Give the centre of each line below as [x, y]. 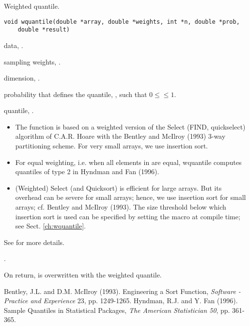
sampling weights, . [32, 61]
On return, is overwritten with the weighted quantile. [83, 275]
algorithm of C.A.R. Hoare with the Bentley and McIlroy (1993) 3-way [120, 136]
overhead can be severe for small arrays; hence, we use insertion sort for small [131, 197]
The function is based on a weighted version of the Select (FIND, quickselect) [130, 126]
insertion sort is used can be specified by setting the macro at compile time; [128, 216]
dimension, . [22, 78]
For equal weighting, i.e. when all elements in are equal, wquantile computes [128, 162]
